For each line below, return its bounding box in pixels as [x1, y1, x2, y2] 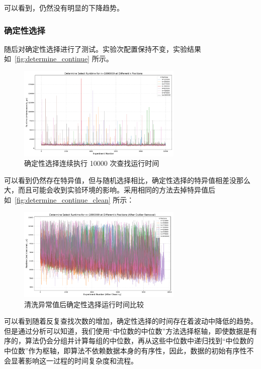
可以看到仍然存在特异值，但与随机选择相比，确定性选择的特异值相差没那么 [4, 174, 250, 185]
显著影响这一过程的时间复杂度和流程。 [11, 355, 138, 365]
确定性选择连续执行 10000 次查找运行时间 [24, 158, 159, 168]
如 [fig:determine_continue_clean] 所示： [4, 194, 134, 205]
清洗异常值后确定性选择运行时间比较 [24, 299, 144, 309]
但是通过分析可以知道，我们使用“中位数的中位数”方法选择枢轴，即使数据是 [4, 325, 250, 336]
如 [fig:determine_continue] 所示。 [4, 53, 113, 64]
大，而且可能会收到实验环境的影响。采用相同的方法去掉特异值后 [4, 185, 215, 195]
